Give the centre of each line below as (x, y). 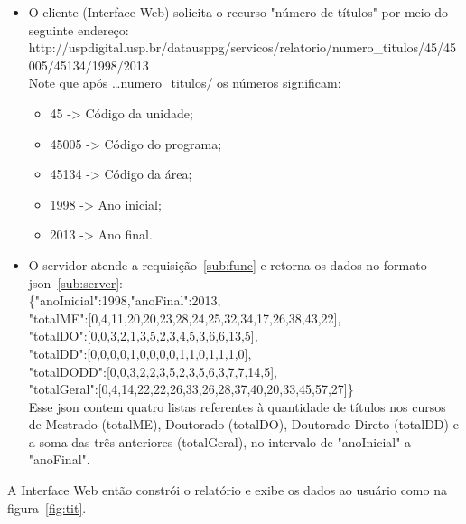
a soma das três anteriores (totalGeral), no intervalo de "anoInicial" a (220, 441)
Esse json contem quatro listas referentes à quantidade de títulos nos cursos (237, 406)
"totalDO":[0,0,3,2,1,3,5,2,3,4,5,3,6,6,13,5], (143, 336)
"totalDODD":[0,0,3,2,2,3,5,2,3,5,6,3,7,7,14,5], (153, 371)
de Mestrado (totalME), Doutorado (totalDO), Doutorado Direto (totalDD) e (243, 424)
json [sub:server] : (75, 282)
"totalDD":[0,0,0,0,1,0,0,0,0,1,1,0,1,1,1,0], (140, 353)
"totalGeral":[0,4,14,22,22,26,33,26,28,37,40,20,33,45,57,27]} (191, 389)
